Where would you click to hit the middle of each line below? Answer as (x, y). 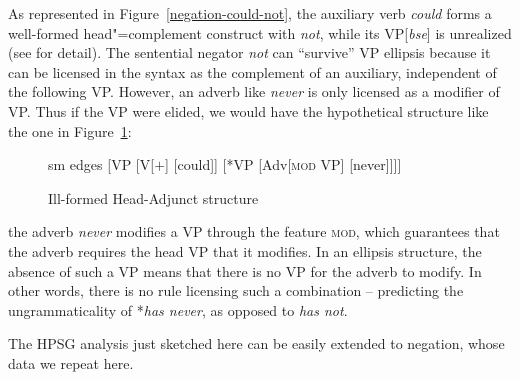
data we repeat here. (71, 362)
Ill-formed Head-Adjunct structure (153, 197)
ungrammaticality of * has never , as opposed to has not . (178, 309)
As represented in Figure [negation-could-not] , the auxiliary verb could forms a (250, 13)
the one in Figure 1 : (70, 130)
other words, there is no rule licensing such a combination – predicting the (236, 290)
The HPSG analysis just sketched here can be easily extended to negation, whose (256, 343)
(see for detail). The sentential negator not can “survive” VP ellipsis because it (249, 52)
